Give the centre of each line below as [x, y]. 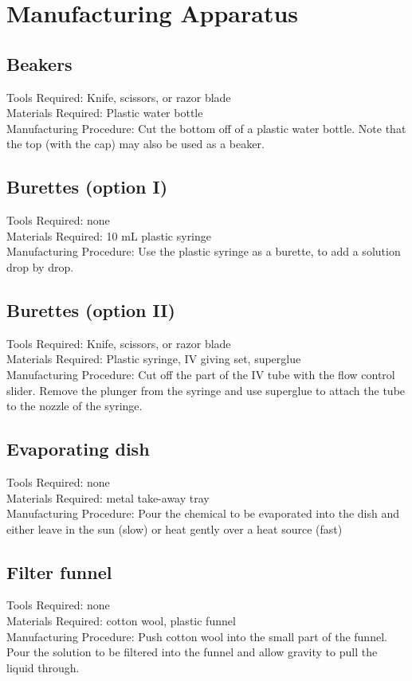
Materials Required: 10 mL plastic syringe [109, 235]
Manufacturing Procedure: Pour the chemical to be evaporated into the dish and [203, 513]
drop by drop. [40, 266]
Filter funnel [59, 571]
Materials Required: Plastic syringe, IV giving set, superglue [154, 359]
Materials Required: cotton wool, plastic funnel [121, 621]
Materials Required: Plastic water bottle [105, 113]
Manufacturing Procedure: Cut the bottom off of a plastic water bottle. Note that [206, 128]
